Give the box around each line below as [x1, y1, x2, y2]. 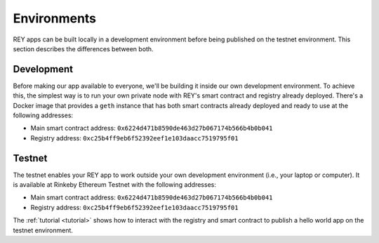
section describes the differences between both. [13, 44, 154, 53]
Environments [13, 11, 97, 26]
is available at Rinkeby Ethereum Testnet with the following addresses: [13, 180, 217, 189]
